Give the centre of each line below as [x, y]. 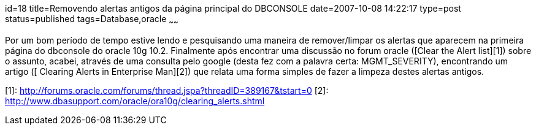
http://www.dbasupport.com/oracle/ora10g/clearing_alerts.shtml [135, 101]
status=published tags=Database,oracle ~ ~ [92, 20]
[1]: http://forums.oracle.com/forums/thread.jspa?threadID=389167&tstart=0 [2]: [167, 90]
